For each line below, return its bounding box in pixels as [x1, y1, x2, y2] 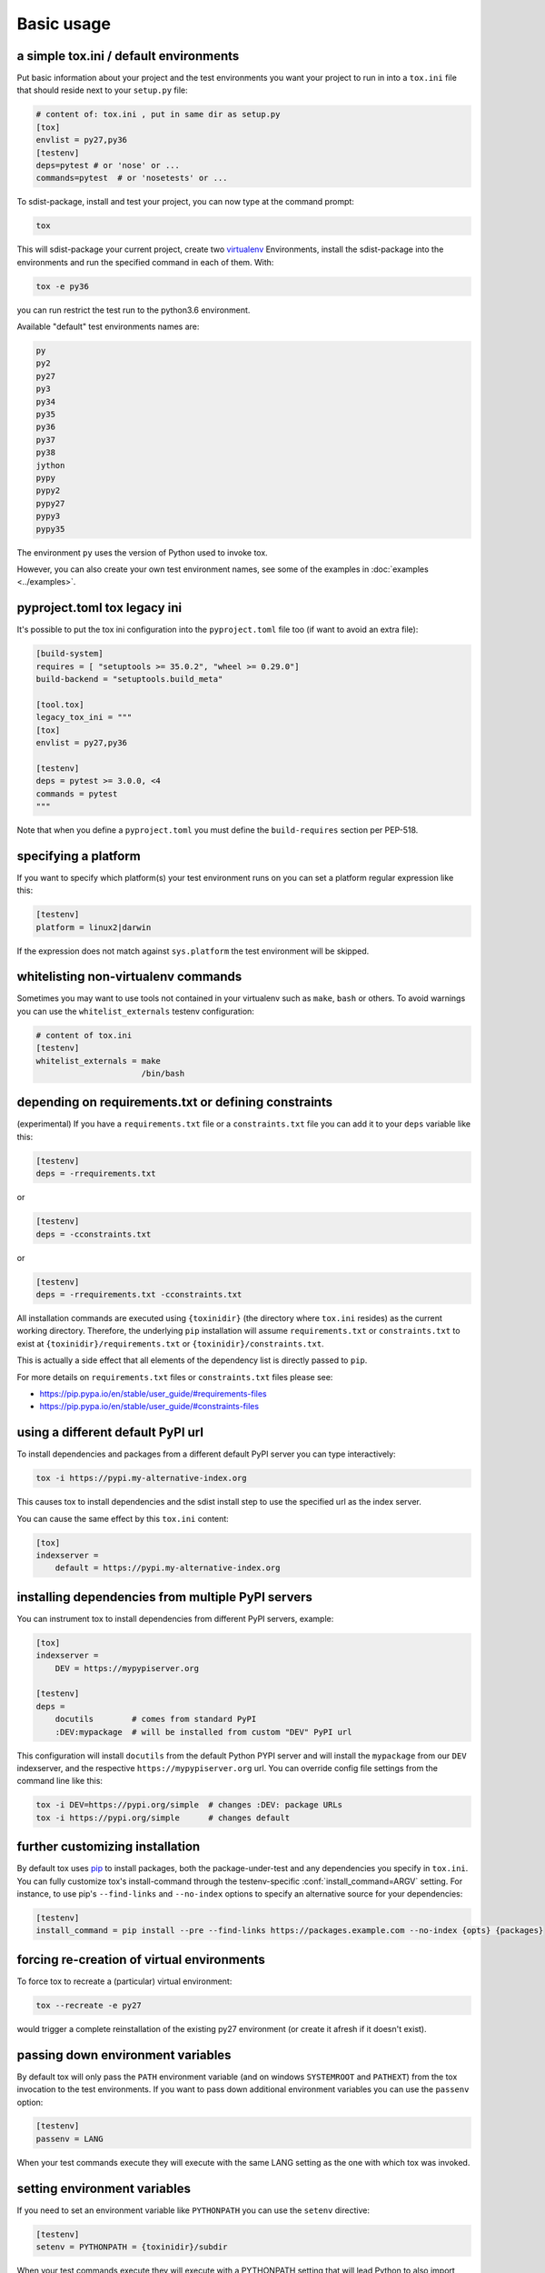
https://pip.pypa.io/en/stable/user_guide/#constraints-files [39, 1401, 259, 1412]
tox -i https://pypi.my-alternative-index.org [35, 1473, 247, 1484]
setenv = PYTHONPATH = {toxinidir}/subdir [35, 2242, 228, 2252]
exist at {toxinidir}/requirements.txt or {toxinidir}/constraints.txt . [16, 1337, 324, 1349]
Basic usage [16, 14, 111, 34]
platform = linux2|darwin [35, 922, 152, 932]
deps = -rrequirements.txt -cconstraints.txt [35, 1289, 243, 1299]
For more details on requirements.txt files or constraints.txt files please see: [16, 1371, 333, 1382]
